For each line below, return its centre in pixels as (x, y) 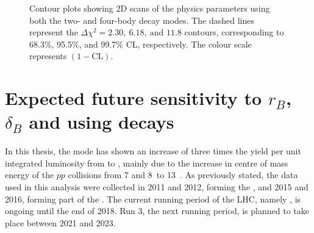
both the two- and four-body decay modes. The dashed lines (142, 20)
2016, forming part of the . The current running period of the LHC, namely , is (153, 199)
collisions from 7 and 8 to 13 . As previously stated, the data (183, 175)
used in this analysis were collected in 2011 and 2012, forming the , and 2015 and (157, 187)
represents (48, 56)
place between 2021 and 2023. (60, 222)
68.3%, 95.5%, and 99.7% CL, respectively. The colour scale (141, 44)
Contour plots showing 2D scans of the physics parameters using (150, 8)
